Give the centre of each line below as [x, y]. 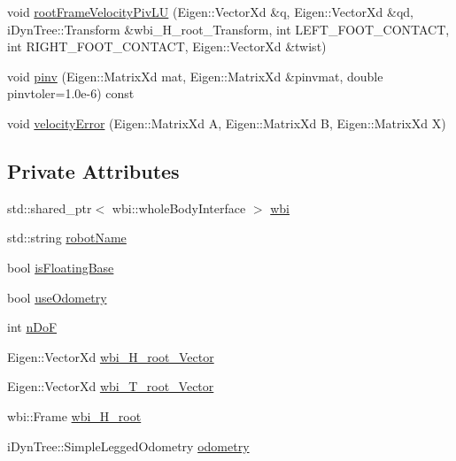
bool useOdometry [57, 297]
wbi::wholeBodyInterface [179, 207]
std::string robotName [67, 238]
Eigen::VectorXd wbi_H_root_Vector [111, 356]
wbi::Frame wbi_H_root [74, 415]
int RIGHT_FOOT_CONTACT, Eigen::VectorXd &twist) [167, 46]
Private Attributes [93, 170]
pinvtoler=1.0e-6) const [71, 93]
